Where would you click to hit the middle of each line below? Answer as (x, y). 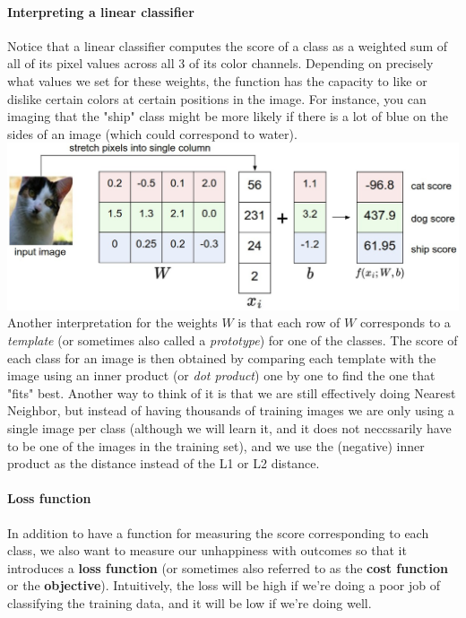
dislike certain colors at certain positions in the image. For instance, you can (217, 98)
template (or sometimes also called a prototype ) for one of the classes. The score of (233, 340)
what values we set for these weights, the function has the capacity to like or (217, 80)
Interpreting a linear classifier (101, 11)
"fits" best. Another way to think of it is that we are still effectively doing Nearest (232, 392)
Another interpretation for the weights (112, 322)
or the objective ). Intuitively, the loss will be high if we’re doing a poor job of (224, 585)
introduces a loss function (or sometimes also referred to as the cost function (228, 567)
